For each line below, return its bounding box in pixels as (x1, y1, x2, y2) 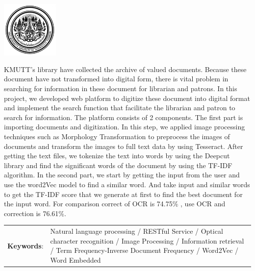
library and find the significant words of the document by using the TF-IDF (4, 160, 232, 170)
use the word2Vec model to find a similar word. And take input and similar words (4, 179, 250, 189)
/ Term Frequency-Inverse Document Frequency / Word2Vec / (50, 245, 239, 255)
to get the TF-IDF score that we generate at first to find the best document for (4, 189, 243, 199)
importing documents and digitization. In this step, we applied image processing (4, 122, 245, 132)
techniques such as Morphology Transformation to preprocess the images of (4, 131, 230, 142)
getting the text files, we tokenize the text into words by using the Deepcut (4, 150, 230, 161)
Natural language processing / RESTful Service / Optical (50, 226, 223, 236)
